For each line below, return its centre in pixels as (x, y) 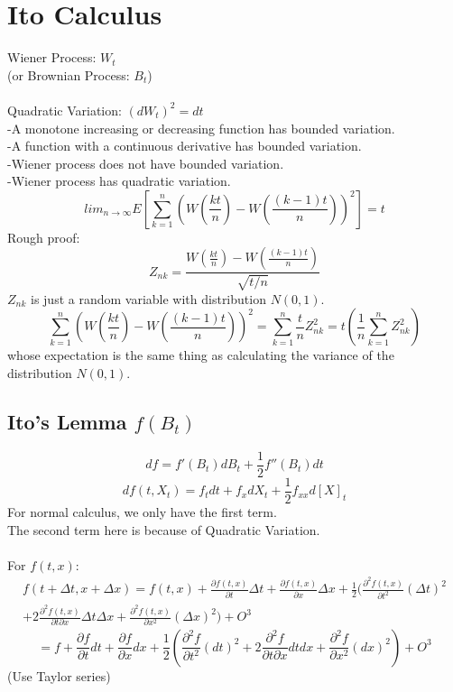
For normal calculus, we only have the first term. (142, 512)
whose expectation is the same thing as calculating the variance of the (201, 355)
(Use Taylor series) (59, 675)
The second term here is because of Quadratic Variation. (164, 529)
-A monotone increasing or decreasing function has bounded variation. (201, 128)
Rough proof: (44, 237)
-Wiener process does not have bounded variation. (146, 163)
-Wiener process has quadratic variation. (119, 181)
